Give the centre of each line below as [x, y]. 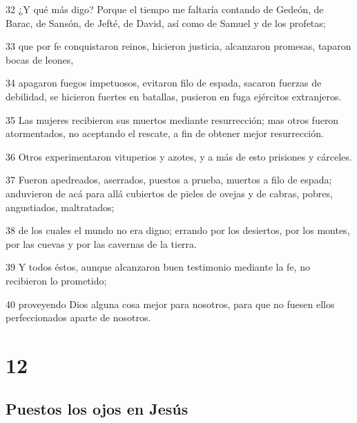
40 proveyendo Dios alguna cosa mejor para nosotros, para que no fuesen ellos [170, 304]
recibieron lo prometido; [56, 280]
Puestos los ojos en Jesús [97, 409]
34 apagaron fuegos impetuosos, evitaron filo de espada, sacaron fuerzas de [164, 83]
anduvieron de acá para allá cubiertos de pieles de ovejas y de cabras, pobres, [169, 193]
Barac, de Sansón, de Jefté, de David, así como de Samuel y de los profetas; [166, 22]
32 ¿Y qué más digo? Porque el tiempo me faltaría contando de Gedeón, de [165, 9]
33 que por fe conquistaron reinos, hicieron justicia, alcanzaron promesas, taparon [178, 46]
